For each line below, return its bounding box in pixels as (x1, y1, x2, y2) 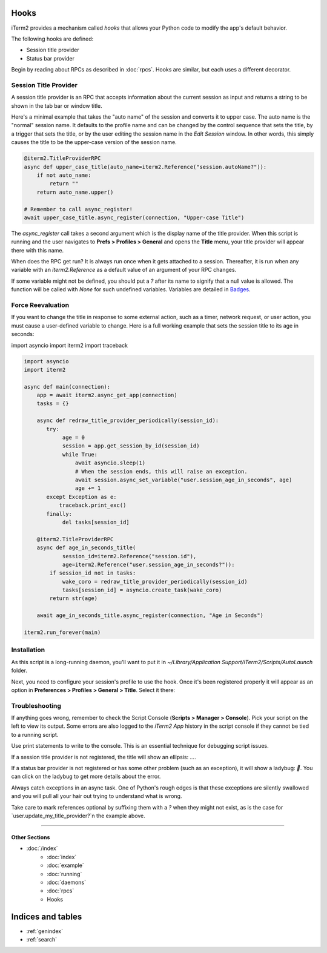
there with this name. (11, 246, 64, 254)
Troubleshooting (11, 701, 62, 710)
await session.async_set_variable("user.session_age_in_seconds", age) (74, 476, 292, 483)
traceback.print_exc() (59, 502, 127, 509)
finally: (46, 510, 73, 517)
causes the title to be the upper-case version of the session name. (11, 139, 177, 146)
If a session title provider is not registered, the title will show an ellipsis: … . (11, 753, 196, 760)
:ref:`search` (26, 936, 58, 943)
